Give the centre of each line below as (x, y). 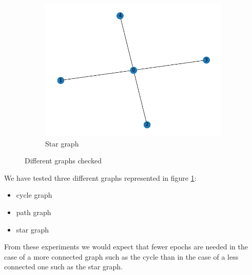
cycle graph (34, 195)
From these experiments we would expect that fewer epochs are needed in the (126, 247)
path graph (34, 212)
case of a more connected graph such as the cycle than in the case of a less (121, 256)
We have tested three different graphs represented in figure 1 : (100, 177)
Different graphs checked (63, 161)
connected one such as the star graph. (63, 267)
